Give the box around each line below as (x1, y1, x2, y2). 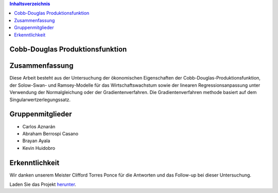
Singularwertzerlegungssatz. (9, 96, 71, 103)
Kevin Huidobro (22, 145, 56, 151)
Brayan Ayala (22, 138, 50, 144)
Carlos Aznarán (22, 123, 56, 129)
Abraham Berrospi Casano (22, 130, 79, 137)
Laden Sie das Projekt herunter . (9, 181, 77, 187)
